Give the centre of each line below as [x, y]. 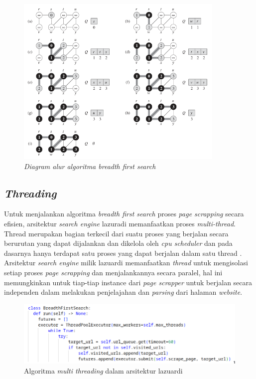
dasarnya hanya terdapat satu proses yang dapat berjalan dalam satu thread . [123, 253]
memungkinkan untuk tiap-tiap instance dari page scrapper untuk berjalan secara [128, 282]
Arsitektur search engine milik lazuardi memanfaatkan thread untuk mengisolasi [126, 263]
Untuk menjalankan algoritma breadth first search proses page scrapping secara [124, 214]
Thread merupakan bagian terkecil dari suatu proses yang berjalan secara [116, 233]
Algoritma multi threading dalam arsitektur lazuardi [103, 370]
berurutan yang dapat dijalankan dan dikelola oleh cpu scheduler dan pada [118, 243]
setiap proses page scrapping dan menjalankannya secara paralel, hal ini [113, 273]
